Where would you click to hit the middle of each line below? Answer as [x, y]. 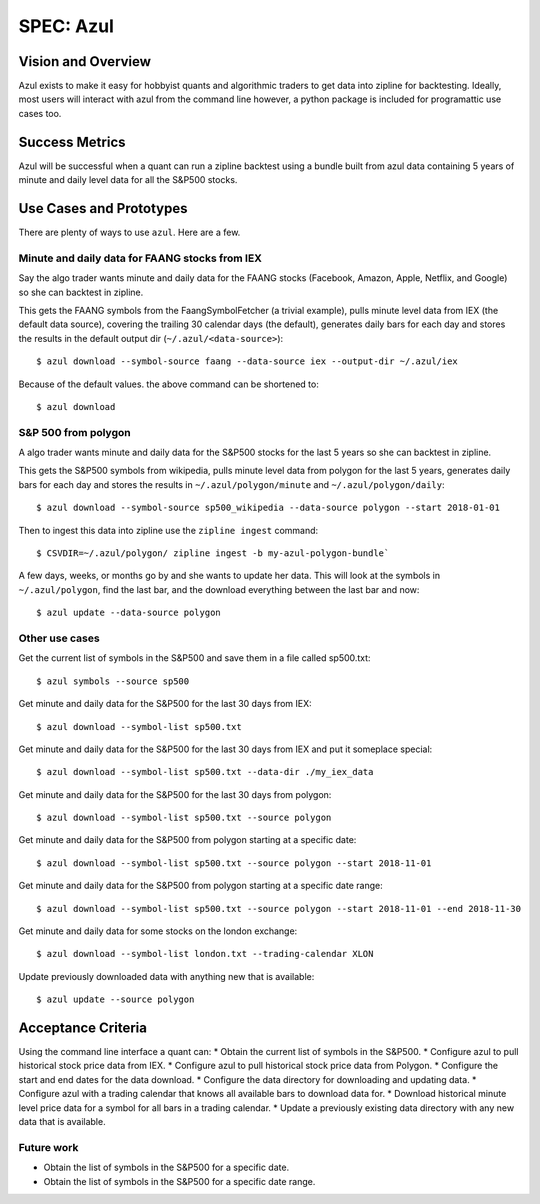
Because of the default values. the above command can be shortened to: [168, 384]
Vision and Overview [85, 61]
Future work [48, 1147]
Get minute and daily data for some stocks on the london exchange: [158, 931]
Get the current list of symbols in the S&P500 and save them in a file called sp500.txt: [194, 658]
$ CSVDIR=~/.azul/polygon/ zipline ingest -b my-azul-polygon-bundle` [213, 553]
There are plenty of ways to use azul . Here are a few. [129, 232]
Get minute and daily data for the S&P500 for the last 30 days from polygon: [175, 794]
